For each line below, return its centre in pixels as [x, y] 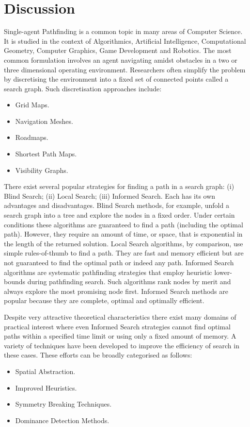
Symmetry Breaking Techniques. [63, 404]
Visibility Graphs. [42, 170]
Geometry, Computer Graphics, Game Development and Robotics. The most [118, 50]
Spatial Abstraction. [45, 371]
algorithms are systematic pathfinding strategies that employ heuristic [108, 272]
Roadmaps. [32, 137]
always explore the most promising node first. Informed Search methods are [116, 291]
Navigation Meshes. [44, 121]
